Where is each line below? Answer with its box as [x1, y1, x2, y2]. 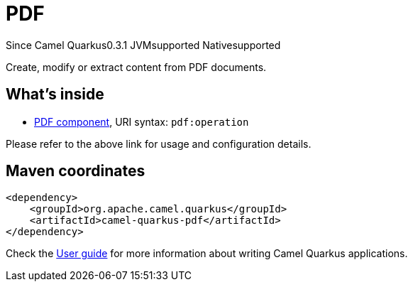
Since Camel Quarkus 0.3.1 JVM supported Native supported [6, 38, 281, 51]
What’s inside [6, 85, 104, 104]
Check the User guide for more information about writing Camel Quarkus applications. [6, 247, 408, 260]
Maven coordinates [6, 162, 145, 180]
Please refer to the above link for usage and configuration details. [6, 137, 312, 150]
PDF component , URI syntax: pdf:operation [34, 115, 249, 128]
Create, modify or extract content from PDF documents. [6, 60, 267, 73]
